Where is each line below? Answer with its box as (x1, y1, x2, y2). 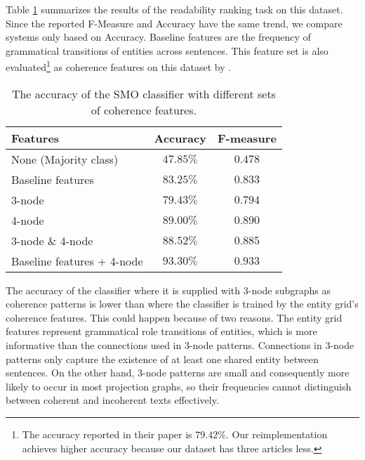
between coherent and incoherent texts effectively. (6, 393, 219, 407)
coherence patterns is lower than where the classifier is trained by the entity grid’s (6, 296, 359, 311)
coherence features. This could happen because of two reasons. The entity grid (6, 310, 343, 324)
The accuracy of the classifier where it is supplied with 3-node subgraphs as (6, 282, 331, 297)
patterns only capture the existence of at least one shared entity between (6, 351, 319, 366)
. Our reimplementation (225, 426, 328, 441)
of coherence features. (91, 101, 197, 118)
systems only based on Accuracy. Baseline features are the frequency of (6, 29, 311, 44)
